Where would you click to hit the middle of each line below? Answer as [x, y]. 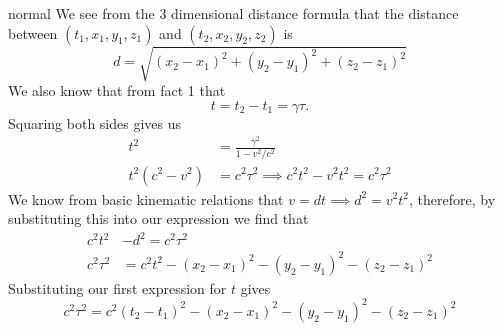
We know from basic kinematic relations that [146, 198]
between [33, 32]
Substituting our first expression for [117, 287]
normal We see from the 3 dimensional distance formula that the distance [233, 13]
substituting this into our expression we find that [158, 218]
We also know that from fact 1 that [117, 90]
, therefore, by [452, 198]
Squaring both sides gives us [95, 122]
